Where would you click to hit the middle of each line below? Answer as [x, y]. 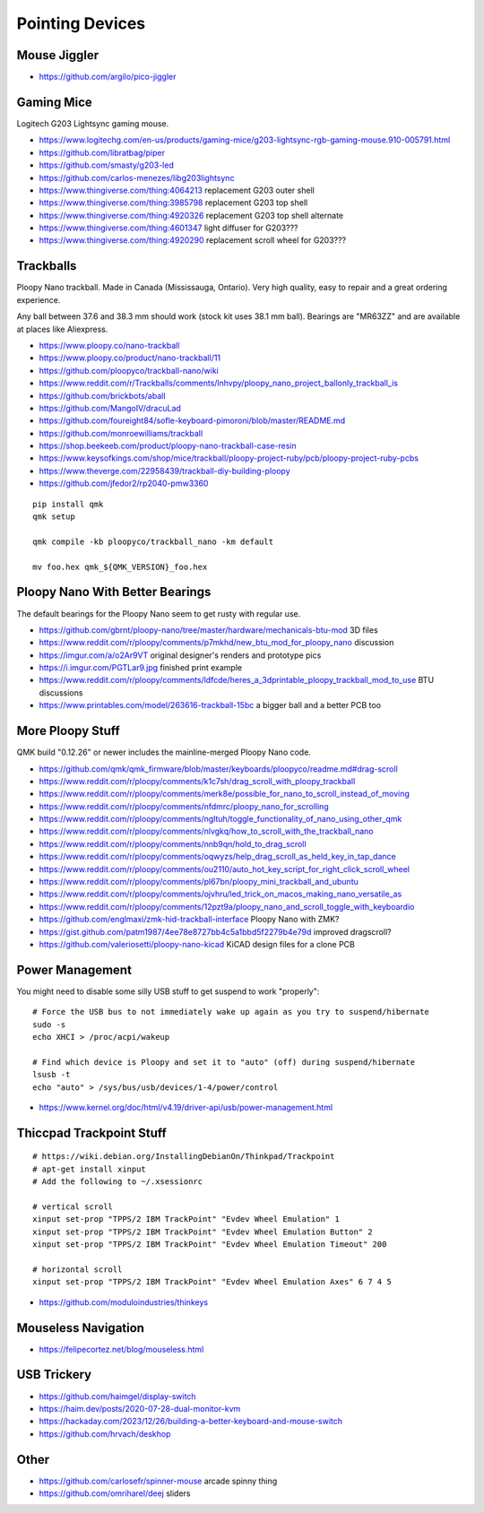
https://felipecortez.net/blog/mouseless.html [121, 1349]
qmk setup [54, 517]
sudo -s [49, 1025]
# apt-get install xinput [90, 1169]
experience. [39, 299]
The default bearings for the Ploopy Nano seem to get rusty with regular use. [159, 613]
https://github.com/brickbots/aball [102, 395]
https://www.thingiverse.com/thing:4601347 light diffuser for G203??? [169, 228]
